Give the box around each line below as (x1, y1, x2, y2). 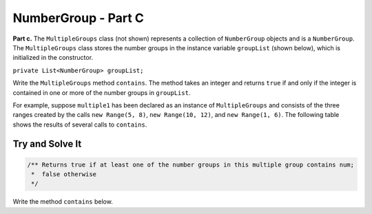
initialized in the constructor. (12, 54, 93, 62)
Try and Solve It (12, 138, 82, 150)
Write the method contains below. (12, 197, 113, 206)
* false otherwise (31, 171, 96, 178)
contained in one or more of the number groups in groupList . (12, 88, 191, 96)
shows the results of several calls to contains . (12, 120, 147, 129)
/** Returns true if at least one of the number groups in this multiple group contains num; (27, 160, 355, 169)
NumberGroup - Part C (12, 10, 144, 25)
